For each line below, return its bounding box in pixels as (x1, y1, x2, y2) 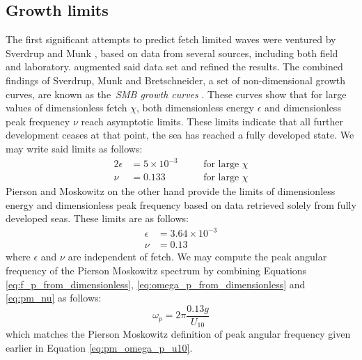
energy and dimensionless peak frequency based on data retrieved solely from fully (6, 197, 356, 212)
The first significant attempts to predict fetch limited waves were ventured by (6, 32, 336, 47)
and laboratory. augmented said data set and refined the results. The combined (6, 59, 343, 74)
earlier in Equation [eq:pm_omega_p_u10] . (6, 340, 193, 354)
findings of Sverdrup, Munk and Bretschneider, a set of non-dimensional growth (6, 72, 346, 87)
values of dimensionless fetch (6, 100, 127, 115)
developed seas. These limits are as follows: (6, 211, 189, 226)
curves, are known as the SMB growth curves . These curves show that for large (6, 86, 347, 101)
